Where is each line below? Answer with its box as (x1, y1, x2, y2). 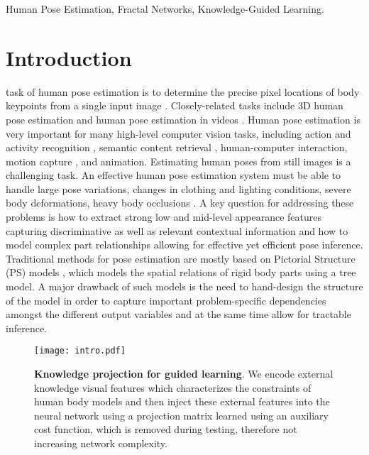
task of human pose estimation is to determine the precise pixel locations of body (6, 84, 360, 99)
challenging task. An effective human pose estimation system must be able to (6, 168, 341, 182)
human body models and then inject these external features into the (34, 394, 330, 409)
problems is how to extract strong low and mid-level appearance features (6, 209, 321, 224)
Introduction (6, 43, 132, 72)
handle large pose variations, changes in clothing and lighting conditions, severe (6, 181, 351, 196)
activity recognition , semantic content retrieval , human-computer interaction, (6, 140, 348, 155)
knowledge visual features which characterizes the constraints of (34, 380, 312, 395)
